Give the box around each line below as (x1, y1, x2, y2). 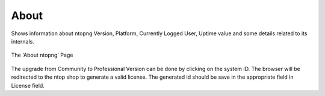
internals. (11, 38, 34, 45)
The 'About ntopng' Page (11, 51, 73, 59)
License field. (11, 82, 45, 89)
